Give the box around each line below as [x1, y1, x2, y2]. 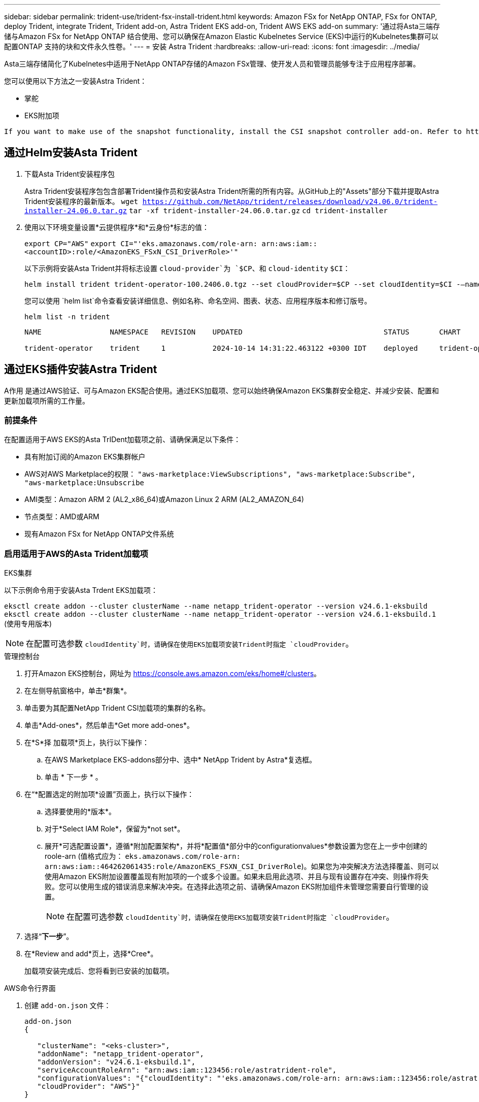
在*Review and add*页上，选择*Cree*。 [24, 949, 158, 958]
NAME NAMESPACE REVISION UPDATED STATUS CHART [24, 327, 461, 336]
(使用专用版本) [4, 619, 52, 628]
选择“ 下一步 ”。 [24, 932, 74, 941]
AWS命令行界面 [4, 984, 56, 993]
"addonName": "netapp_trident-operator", [37, 1050, 204, 1058]
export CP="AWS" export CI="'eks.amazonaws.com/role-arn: [24, 239, 258, 248]
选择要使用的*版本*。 [45, 807, 116, 816]
